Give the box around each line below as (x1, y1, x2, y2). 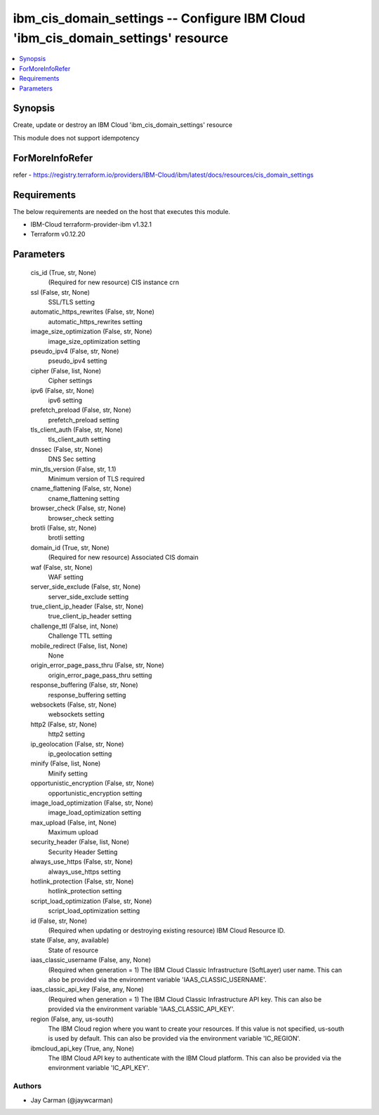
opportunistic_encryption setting (48, 789, 142, 797)
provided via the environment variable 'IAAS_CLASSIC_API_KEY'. (48, 1005, 235, 1013)
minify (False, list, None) (30, 759, 101, 768)
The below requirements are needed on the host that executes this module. (13, 207, 231, 215)
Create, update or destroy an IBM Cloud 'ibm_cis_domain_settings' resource (13, 121, 233, 129)
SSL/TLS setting (48, 298, 95, 306)
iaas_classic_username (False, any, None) (30, 956, 151, 964)
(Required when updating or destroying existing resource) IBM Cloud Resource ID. (48, 926, 286, 935)
